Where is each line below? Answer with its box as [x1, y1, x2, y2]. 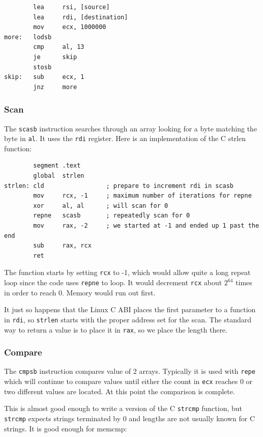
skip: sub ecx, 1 [4, 73, 84, 81]
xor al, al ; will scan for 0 [33, 202, 168, 209]
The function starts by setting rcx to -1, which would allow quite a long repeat [4, 267, 251, 278]
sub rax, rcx [33, 242, 92, 250]
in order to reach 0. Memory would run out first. [4, 287, 156, 297]
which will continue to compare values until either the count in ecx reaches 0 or [4, 376, 253, 387]
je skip [33, 53, 77, 61]
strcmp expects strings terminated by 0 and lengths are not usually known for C [4, 413, 255, 423]
